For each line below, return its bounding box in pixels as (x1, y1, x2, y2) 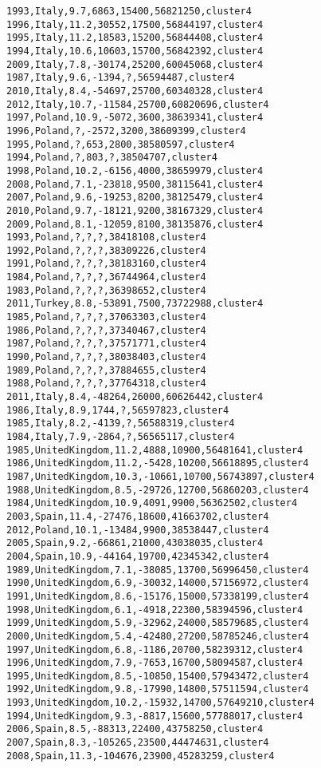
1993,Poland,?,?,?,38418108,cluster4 (6, 232, 206, 243)
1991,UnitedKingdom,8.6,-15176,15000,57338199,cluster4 (6, 590, 309, 602)
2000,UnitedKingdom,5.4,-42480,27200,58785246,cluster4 (6, 630, 309, 642)
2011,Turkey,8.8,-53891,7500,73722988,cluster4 (6, 298, 264, 310)
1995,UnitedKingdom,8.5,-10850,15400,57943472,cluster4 (6, 670, 309, 682)
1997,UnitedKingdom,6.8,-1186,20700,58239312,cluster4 (6, 643, 303, 655)
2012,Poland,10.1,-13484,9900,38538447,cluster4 (6, 524, 269, 536)
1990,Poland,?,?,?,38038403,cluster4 (6, 351, 206, 363)
